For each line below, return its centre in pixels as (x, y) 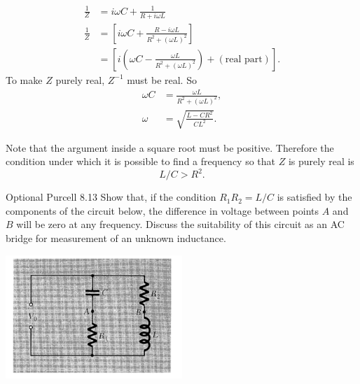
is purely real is (321, 161)
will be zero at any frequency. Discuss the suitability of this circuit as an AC (180, 224)
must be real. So (162, 79)
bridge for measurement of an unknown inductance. (116, 237)
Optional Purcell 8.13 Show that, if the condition (111, 197)
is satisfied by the (314, 197)
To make (24, 79)
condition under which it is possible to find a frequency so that (141, 161)
